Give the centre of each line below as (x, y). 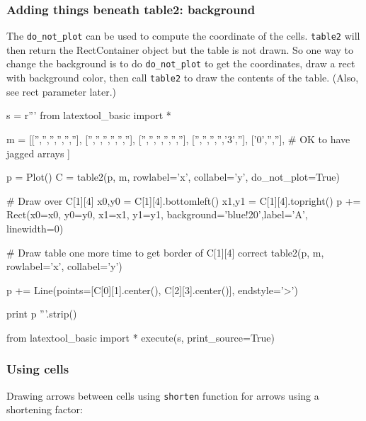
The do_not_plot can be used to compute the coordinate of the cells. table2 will (183, 36)
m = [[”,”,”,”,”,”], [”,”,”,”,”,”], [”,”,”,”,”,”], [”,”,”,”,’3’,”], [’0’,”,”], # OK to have (178, 139)
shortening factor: (45, 409)
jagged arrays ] (38, 153)
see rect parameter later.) (61, 91)
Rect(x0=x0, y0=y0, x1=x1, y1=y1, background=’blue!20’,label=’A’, (157, 214)
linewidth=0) (35, 228)
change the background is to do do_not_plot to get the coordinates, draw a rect (181, 63)
